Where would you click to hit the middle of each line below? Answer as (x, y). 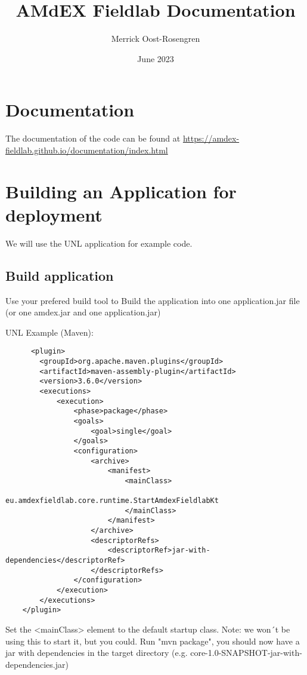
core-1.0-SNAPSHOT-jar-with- (246, 653)
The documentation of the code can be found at (93, 138)
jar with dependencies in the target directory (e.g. (97, 653)
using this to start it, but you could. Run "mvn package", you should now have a (153, 641)
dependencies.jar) (37, 664)
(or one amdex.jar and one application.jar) (83, 312)
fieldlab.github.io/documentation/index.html (87, 150)
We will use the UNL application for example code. (99, 243)
